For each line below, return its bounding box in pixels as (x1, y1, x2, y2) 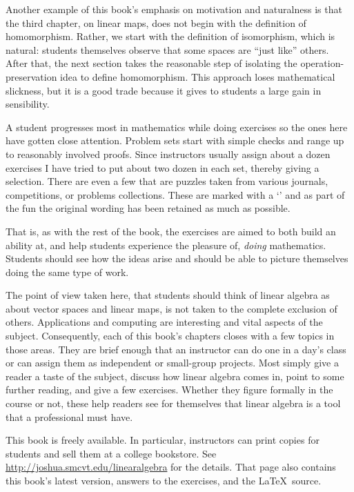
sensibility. (6, 97, 50, 111)
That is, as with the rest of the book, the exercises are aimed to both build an (6, 224, 336, 238)
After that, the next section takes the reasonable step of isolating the (6, 56, 297, 70)
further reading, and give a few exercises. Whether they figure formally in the (6, 382, 333, 397)
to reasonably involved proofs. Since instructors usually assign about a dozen (6, 146, 331, 161)
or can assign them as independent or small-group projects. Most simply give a (6, 355, 339, 370)
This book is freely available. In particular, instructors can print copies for (6, 433, 319, 447)
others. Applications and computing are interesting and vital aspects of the (6, 315, 323, 329)
